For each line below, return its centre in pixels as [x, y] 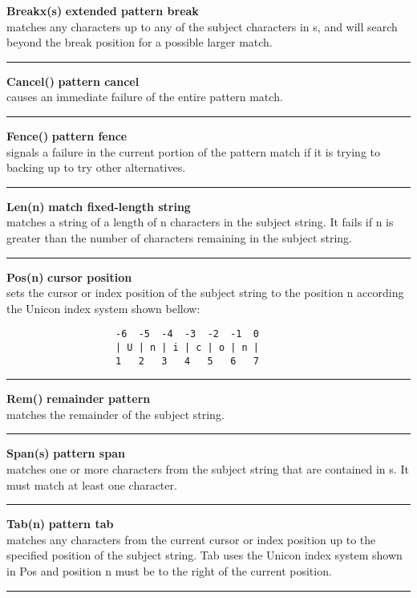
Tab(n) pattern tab [60, 524]
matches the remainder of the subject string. [115, 414]
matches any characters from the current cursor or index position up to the [191, 539]
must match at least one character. [92, 484]
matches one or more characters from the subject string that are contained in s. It [208, 469]
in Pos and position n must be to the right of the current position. [169, 571]
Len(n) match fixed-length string [99, 206]
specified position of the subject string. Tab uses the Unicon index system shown [204, 555]
